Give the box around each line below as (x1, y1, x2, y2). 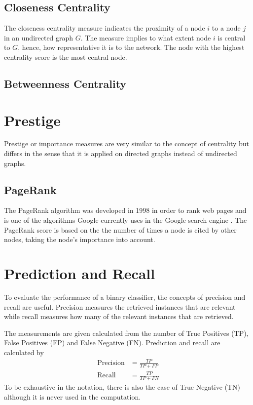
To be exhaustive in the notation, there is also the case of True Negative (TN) (4, 382, 241, 392)
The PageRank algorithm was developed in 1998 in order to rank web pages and (4, 205, 247, 215)
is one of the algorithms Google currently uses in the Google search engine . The (4, 215, 247, 225)
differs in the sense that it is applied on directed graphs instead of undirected (4, 148, 237, 159)
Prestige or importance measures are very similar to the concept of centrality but (4, 138, 249, 149)
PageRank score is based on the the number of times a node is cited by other (4, 224, 237, 235)
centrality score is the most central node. (4, 51, 127, 62)
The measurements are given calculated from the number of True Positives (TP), (4, 327, 249, 338)
